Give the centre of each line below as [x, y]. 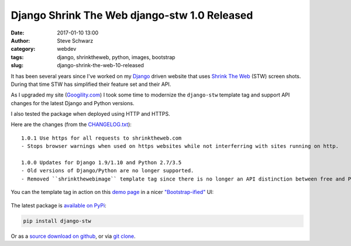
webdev [67, 49]
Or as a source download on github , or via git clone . [73, 236]
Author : [20, 40]
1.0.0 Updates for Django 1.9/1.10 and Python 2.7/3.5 [101, 163]
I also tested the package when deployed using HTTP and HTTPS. [91, 114]
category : [23, 49]
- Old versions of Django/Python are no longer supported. [108, 171]
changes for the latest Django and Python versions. [73, 103]
